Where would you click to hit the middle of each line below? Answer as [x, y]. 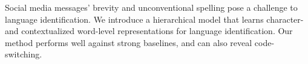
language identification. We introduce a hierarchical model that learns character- [154, 19]
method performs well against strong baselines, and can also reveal [129, 42]
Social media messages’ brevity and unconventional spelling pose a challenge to [151, 7]
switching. [24, 54]
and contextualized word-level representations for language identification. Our [149, 31]
